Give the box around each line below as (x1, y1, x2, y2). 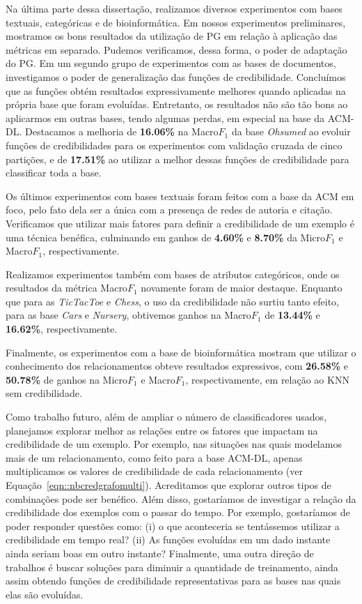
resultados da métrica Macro (6, 280, 127, 295)
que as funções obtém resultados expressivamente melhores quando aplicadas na (6, 83, 346, 98)
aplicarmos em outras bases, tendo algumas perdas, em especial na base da (6, 110, 325, 125)
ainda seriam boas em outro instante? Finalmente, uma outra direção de (6, 545, 314, 560)
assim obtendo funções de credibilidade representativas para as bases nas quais (6, 573, 341, 588)
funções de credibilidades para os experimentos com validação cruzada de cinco (6, 137, 343, 152)
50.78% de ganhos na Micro (6, 372, 128, 386)
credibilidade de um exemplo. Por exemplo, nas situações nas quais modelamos (6, 437, 342, 451)
